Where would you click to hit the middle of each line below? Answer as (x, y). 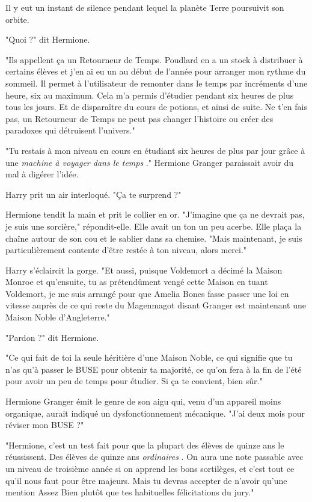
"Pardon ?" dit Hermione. (52, 337)
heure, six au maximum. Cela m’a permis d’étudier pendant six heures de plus (150, 95)
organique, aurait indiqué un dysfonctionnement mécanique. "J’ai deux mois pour (155, 413)
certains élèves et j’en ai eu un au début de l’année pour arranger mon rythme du (156, 71)
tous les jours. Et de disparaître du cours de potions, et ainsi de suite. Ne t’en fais (156, 107)
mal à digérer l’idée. (42, 174)
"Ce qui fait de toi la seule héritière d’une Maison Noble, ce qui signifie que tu (149, 357)
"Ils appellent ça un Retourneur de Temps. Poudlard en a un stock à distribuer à (154, 59)
